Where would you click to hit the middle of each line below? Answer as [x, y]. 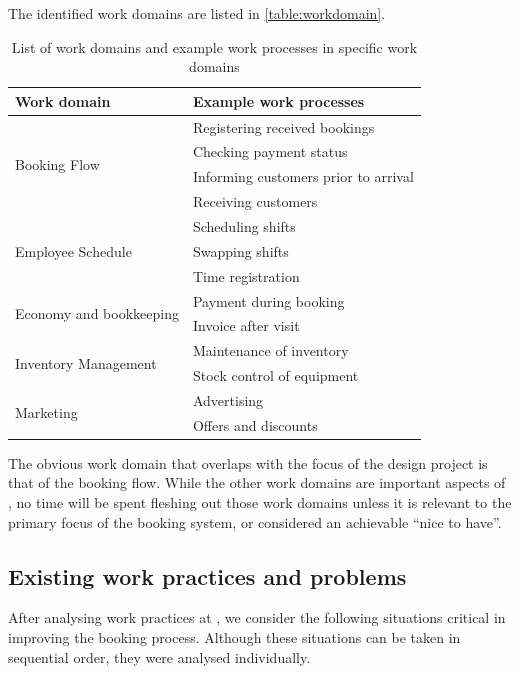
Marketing [46, 412]
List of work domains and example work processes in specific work [214, 46]
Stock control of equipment [275, 375]
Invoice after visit [246, 325]
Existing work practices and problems [207, 575]
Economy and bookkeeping [97, 312]
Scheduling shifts [244, 226]
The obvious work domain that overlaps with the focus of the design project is [248, 462]
